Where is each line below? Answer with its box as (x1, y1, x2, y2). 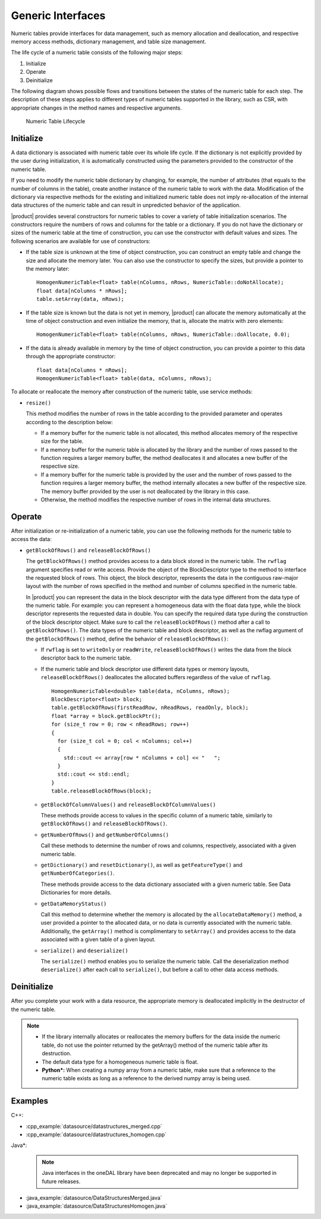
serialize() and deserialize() (40, 947, 128, 954)
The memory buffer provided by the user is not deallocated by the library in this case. (40, 487, 250, 495)
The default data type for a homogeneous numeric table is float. (42, 1058, 199, 1065)
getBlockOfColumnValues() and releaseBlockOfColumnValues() (40, 801, 216, 808)
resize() (26, 399, 52, 406)
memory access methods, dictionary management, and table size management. (11, 38, 206, 45)
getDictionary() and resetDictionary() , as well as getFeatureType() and (40, 862, 243, 868)
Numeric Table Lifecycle (26, 118, 86, 125)
